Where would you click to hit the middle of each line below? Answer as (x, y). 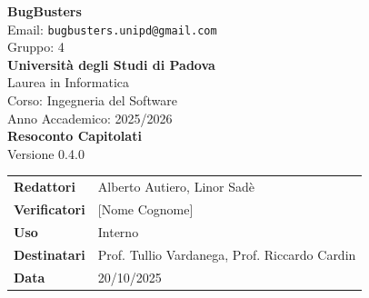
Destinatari (50, 254)
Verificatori (50, 209)
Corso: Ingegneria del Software (92, 100)
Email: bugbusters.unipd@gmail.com (112, 29)
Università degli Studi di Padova (111, 64)
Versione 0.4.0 (46, 153)
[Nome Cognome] (145, 209)
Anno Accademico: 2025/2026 (90, 118)
